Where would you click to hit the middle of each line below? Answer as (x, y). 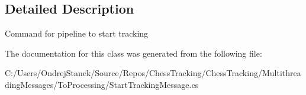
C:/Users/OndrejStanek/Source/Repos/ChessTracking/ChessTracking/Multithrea (153, 73)
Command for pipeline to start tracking (77, 33)
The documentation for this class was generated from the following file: (133, 53)
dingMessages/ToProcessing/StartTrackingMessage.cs (102, 84)
